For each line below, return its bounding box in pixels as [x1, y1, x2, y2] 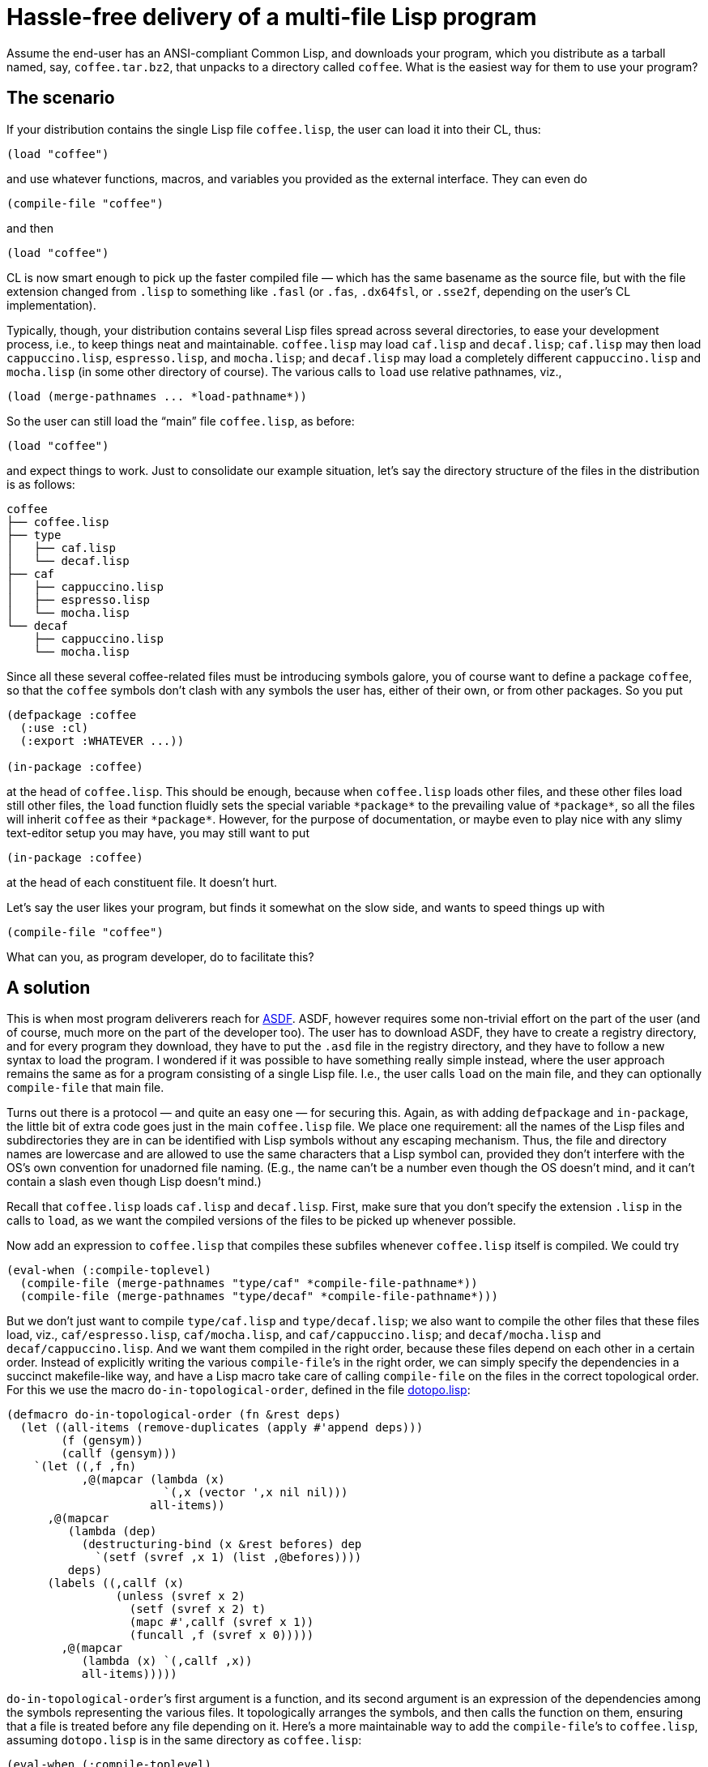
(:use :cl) [19, 721, 89, 734]
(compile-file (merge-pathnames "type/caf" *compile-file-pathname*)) [19, 1277, 478, 1290]
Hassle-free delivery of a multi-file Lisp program [6, 3, 537, 31]
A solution [6, 978, 91, 999]
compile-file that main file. [6, 1080, 164, 1095]
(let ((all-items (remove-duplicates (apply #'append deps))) [19, 1421, 424, 1435]
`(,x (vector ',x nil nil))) [163, 1486, 348, 1500]
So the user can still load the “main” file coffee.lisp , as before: [6, 413, 355, 428]
